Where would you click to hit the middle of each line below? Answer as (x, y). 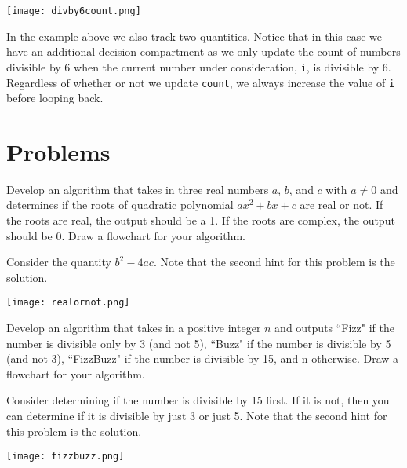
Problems (58, 151)
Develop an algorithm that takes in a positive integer (134, 328)
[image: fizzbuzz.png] (65, 457)
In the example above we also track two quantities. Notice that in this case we (194, 36)
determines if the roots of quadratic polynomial (120, 205)
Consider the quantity (59, 262)
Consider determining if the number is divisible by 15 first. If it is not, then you (198, 400)
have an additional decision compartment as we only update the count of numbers (203, 51)
